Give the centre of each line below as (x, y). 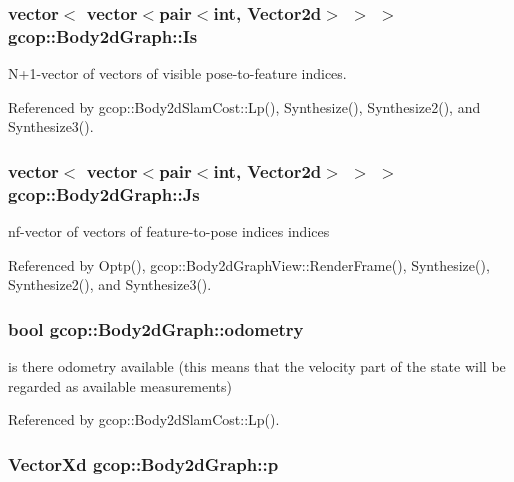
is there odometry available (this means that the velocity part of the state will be (257, 366)
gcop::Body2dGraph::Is (103, 35)
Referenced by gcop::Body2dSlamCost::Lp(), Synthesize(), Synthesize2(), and (244, 106)
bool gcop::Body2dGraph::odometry (156, 328)
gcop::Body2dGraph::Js (104, 193)
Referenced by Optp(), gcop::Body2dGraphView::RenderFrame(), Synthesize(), (249, 264)
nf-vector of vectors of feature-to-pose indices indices (169, 231)
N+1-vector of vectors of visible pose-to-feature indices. (177, 73)
